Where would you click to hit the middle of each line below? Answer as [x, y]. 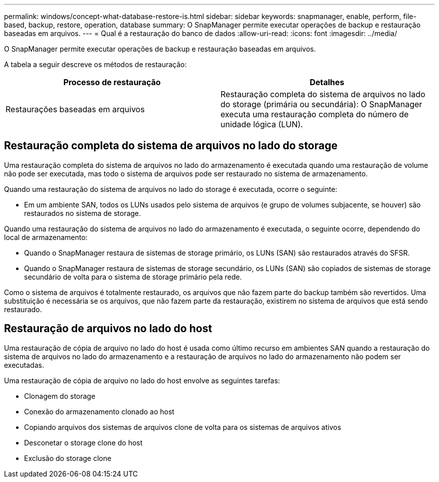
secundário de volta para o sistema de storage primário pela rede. [133, 277]
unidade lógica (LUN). [262, 124]
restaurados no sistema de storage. [83, 213]
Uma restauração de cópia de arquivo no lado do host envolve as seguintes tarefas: [142, 380]
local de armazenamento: [46, 237]
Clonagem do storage [60, 396]
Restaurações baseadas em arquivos [75, 109]
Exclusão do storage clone [68, 458]
